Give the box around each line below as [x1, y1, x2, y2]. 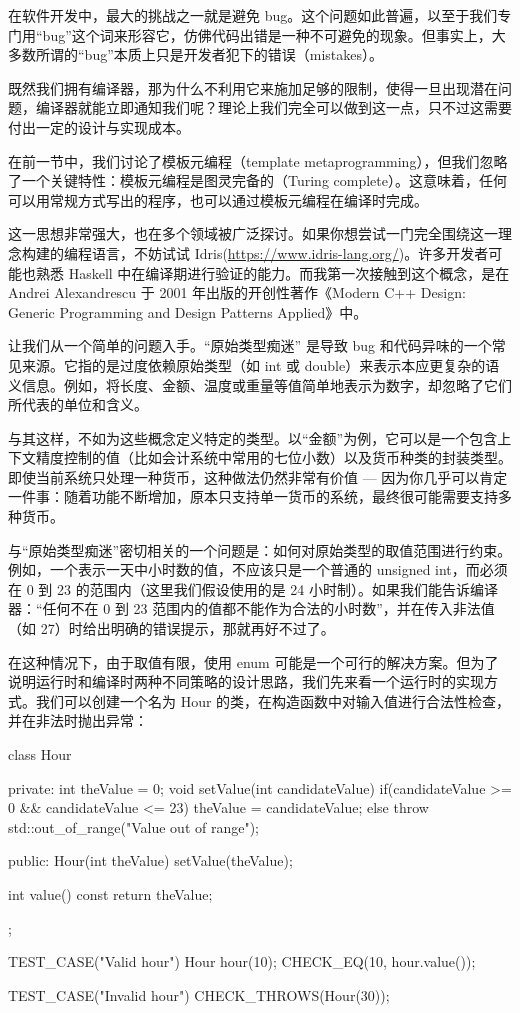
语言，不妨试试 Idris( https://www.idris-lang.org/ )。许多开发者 [91, 242, 489, 263]
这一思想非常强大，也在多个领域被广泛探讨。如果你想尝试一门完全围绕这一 [8, 223, 498, 244]
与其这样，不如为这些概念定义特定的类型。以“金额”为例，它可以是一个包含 [8, 427, 498, 448]
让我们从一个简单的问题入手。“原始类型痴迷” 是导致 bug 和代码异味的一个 [8, 335, 492, 356]
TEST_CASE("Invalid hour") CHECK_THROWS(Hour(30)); [8, 984, 390, 1005]
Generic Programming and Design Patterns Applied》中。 [8, 301, 368, 322]
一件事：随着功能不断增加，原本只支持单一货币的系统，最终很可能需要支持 [8, 486, 498, 507]
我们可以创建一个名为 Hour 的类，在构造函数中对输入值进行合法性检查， [35, 690, 511, 711]
